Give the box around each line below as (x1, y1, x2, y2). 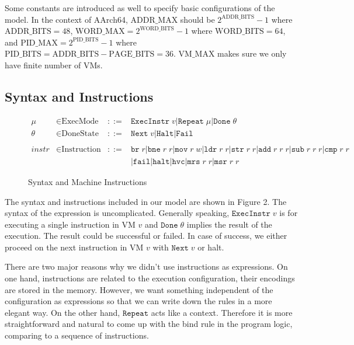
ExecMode (61, 117, 99, 126)
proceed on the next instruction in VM (5, 241, 144, 253)
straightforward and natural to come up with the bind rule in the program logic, (5, 318, 293, 330)
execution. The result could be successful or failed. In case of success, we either (5, 229, 287, 242)
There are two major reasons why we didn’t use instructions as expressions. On (5, 260, 288, 273)
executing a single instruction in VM (5, 218, 136, 230)
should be (180, 13, 215, 25)
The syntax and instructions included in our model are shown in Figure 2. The (5, 195, 287, 207)
